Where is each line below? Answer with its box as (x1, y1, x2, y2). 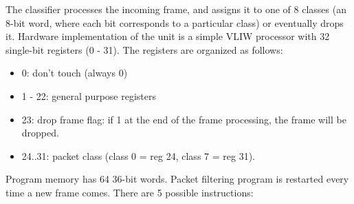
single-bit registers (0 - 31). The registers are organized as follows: (5, 42, 283, 57)
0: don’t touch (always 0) (21, 65, 128, 80)
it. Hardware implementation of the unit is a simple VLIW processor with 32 (5, 29, 330, 43)
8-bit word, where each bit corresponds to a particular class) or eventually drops (5, 15, 344, 30)
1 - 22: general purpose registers (21, 88, 156, 103)
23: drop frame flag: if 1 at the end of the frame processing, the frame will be (21, 112, 346, 126)
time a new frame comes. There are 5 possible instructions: (5, 185, 254, 199)
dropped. (21, 125, 59, 140)
